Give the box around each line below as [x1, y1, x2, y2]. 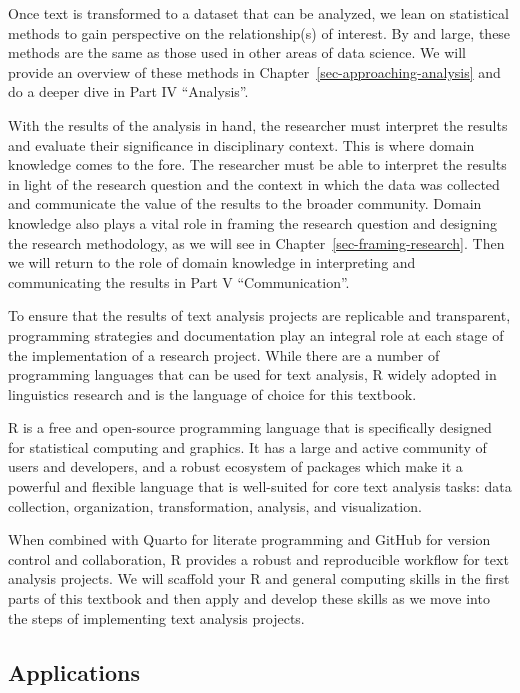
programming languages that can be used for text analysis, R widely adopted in [8, 364, 497, 385]
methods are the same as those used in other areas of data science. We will [8, 42, 466, 63]
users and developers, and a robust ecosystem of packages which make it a [8, 456, 463, 477]
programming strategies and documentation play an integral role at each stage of [8, 324, 504, 345]
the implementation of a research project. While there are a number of [8, 344, 440, 365]
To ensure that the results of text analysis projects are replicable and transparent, [8, 305, 511, 326]
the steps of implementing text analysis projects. [8, 607, 305, 628]
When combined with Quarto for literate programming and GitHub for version [8, 529, 491, 550]
